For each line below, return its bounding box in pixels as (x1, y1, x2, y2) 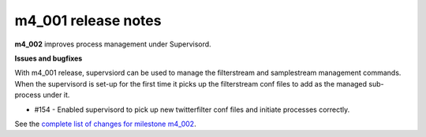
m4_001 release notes (14, 12, 162, 29)
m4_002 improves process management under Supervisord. (14, 39, 212, 49)
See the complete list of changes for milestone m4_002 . (14, 119, 196, 128)
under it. (42, 91, 70, 100)
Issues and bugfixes (14, 54, 83, 63)
